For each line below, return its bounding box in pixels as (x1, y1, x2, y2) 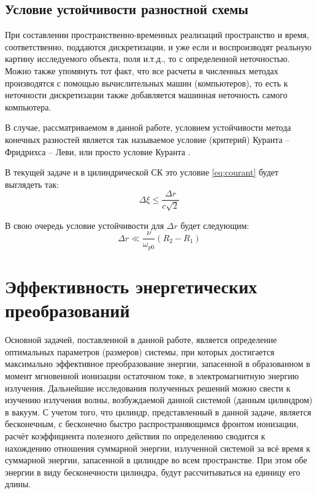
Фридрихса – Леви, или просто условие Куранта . (5, 145, 191, 158)
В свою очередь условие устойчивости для (5, 218, 164, 231)
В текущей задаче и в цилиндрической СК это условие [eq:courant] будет (5, 166, 279, 179)
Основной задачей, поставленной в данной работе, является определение (5, 333, 277, 346)
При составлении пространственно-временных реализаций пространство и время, (5, 28, 309, 41)
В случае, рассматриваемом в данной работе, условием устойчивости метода (5, 121, 291, 134)
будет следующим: (180, 218, 250, 231)
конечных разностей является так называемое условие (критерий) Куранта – (5, 133, 290, 145)
